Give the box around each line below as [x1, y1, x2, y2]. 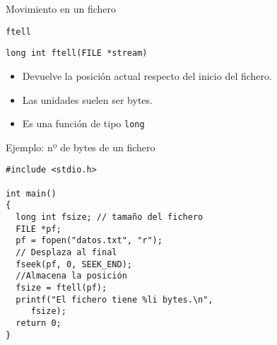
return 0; [16, 317, 61, 328]
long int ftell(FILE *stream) [6, 48, 148, 59]
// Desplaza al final [16, 247, 117, 257]
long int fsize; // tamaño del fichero [16, 211, 204, 222]
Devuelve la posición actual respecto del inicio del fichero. [22, 68, 272, 83]
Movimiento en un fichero [6, 1, 116, 16]
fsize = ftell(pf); [16, 282, 107, 293]
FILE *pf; [16, 223, 61, 234]
